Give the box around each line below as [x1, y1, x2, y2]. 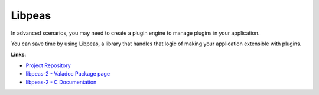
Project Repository [25, 62, 71, 69]
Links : [11, 51, 27, 58]
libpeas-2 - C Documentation [25, 78, 97, 86]
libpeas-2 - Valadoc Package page [25, 70, 110, 77]
